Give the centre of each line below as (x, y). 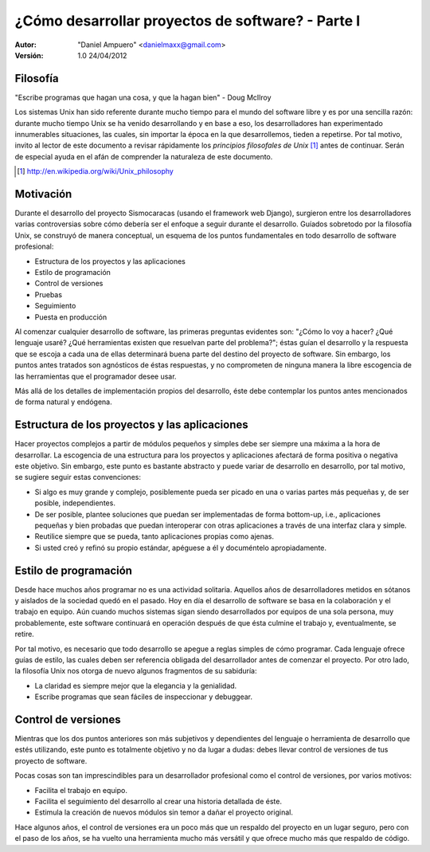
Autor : (26, 45)
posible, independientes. (75, 503)
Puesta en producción (71, 317)
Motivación (43, 194)
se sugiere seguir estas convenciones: (78, 477)
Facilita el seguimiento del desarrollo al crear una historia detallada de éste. (158, 802)
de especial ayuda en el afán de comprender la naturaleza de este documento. (144, 156)
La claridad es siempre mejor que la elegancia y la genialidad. (136, 685)
